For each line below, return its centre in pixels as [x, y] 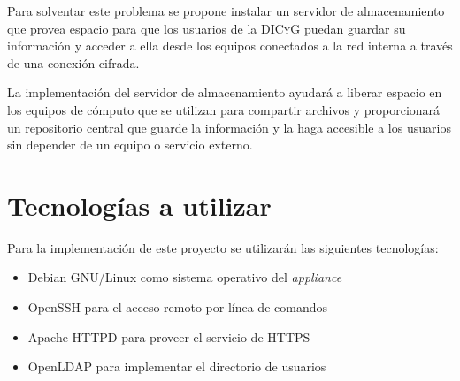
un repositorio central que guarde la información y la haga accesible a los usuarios [229, 127]
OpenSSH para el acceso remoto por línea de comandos [177, 307]
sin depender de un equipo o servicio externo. [130, 145]
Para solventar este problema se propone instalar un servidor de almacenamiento [226, 11]
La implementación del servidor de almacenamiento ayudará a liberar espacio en [225, 92]
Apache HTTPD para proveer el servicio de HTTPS [169, 336]
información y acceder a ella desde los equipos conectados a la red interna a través [230, 46]
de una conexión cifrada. [73, 62]
